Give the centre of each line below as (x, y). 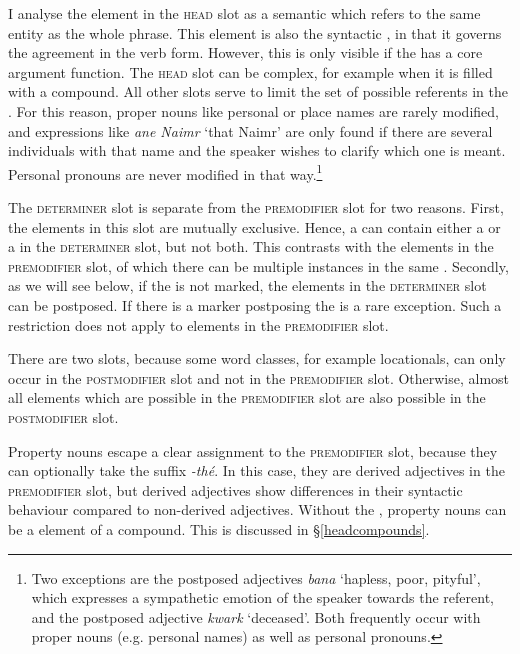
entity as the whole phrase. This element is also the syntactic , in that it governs (255, 32)
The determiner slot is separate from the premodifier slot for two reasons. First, (256, 207)
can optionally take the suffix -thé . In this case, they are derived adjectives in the (256, 470)
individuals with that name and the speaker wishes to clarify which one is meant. (257, 150)
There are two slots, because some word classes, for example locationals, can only (257, 358)
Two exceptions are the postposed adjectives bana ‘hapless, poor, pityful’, (256, 577)
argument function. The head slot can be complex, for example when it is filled (250, 71)
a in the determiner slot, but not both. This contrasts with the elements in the (251, 246)
